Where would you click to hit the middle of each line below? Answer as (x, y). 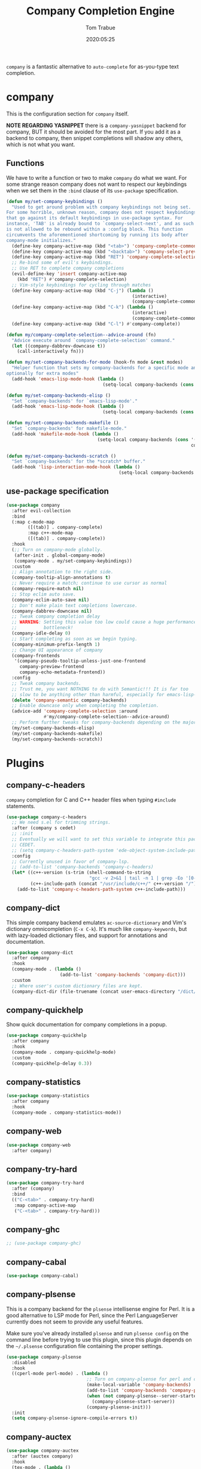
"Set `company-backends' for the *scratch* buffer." (79, 462)
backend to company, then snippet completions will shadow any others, (95, 138)
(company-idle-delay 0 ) (41, 633)
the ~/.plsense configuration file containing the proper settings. (85, 1346)
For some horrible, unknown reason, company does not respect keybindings (101, 213)
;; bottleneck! (42, 628)
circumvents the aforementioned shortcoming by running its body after (97, 235)
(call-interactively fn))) (51, 352)
